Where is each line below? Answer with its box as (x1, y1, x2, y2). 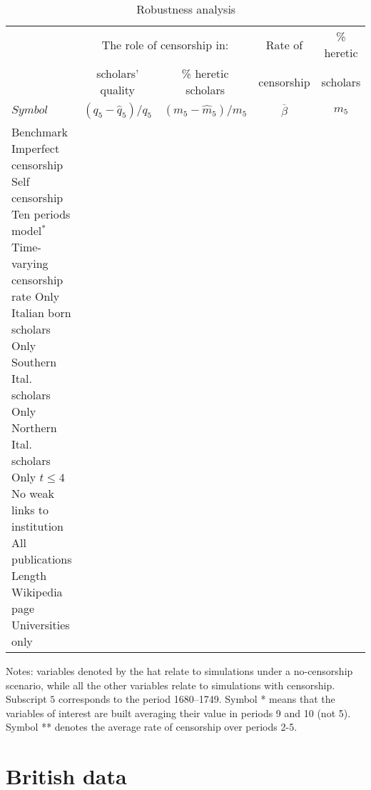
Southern (11, 354, 57, 370)
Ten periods (11, 206, 71, 222)
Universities (11, 616, 70, 633)
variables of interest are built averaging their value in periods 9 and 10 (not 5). (6, 705, 351, 720)
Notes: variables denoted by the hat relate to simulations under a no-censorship (6, 664, 353, 678)
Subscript (6, 691, 47, 706)
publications (11, 551, 72, 567)
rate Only (11, 288, 60, 304)
